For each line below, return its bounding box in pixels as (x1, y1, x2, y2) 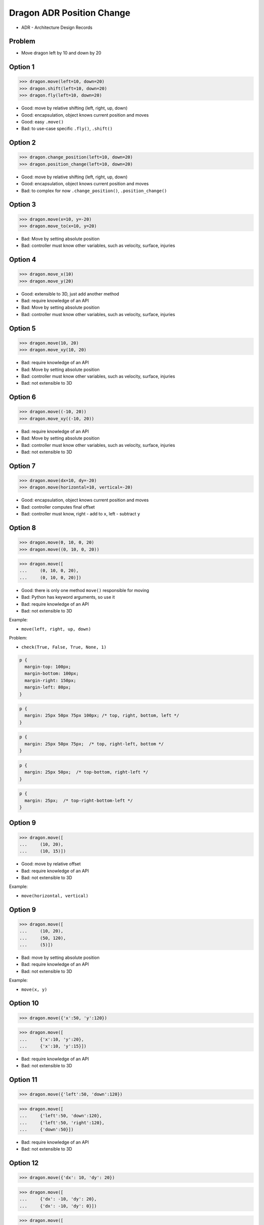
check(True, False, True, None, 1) (21, 644, 107, 650)
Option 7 (9, 462, 36, 470)
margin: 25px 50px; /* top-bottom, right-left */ (24, 769, 149, 775)
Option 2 (9, 139, 36, 147)
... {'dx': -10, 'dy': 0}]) (19, 1203, 97, 1209)
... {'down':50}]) (19, 1127, 74, 1132)
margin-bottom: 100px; (24, 671, 79, 676)
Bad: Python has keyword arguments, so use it (21, 594, 115, 600)
